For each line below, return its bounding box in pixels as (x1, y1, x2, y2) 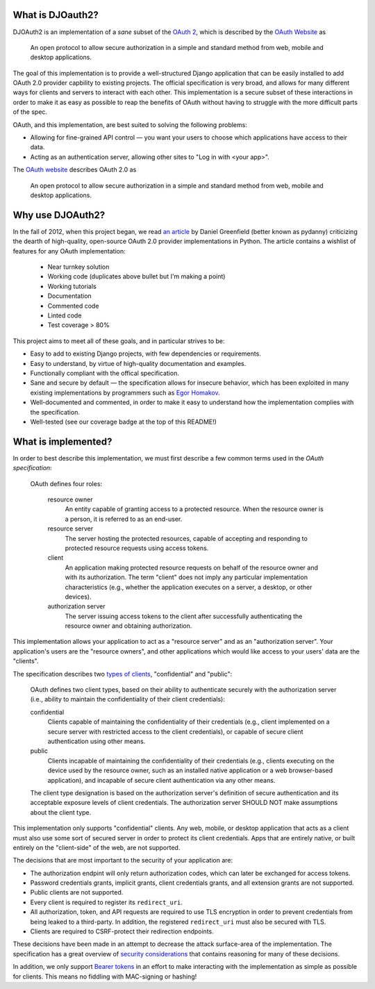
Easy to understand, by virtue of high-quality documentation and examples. (30, 359, 247, 367)
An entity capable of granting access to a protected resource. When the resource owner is (65, 505, 324, 513)
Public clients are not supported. (30, 888, 124, 897)
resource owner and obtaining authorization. (65, 622, 192, 630)
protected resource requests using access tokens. (65, 544, 209, 552)
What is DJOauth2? (12, 9, 99, 21)
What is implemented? (12, 435, 112, 447)
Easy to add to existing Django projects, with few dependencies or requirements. (30, 349, 262, 358)
